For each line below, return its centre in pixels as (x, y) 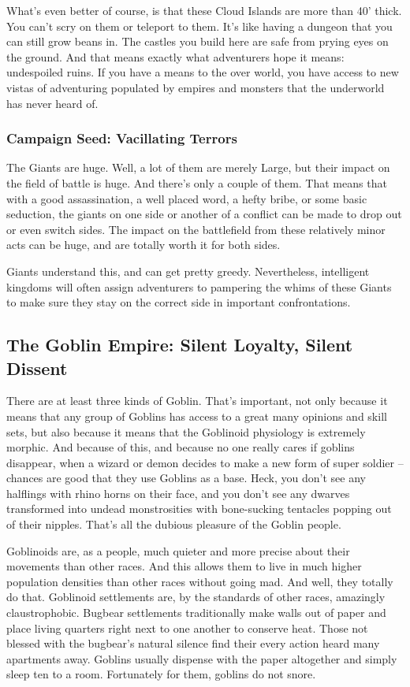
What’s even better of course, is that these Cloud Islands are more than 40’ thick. (204, 10)
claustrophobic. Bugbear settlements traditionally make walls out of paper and (196, 613)
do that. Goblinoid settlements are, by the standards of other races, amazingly (196, 597)
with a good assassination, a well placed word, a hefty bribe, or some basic (187, 198)
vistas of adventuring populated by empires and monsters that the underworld (196, 87)
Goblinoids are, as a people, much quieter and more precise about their (178, 550)
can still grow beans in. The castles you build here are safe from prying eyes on (198, 41)
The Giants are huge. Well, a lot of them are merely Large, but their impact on (198, 167)
